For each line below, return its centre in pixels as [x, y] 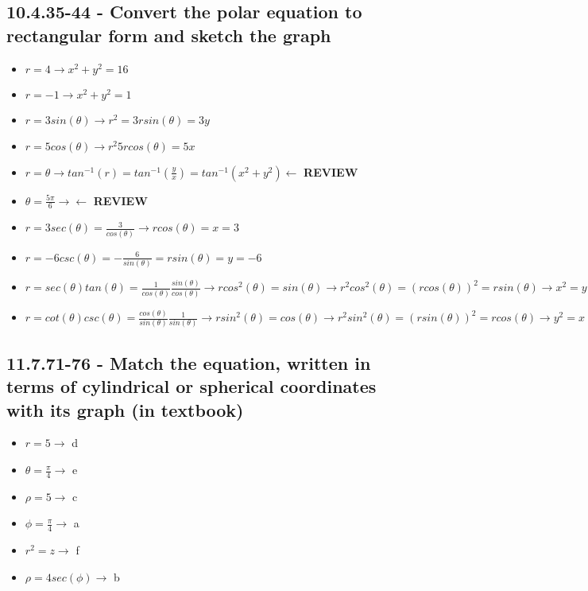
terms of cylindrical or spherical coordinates [191, 386]
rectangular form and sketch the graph [169, 35]
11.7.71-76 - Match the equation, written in [189, 362]
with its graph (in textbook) [125, 409]
